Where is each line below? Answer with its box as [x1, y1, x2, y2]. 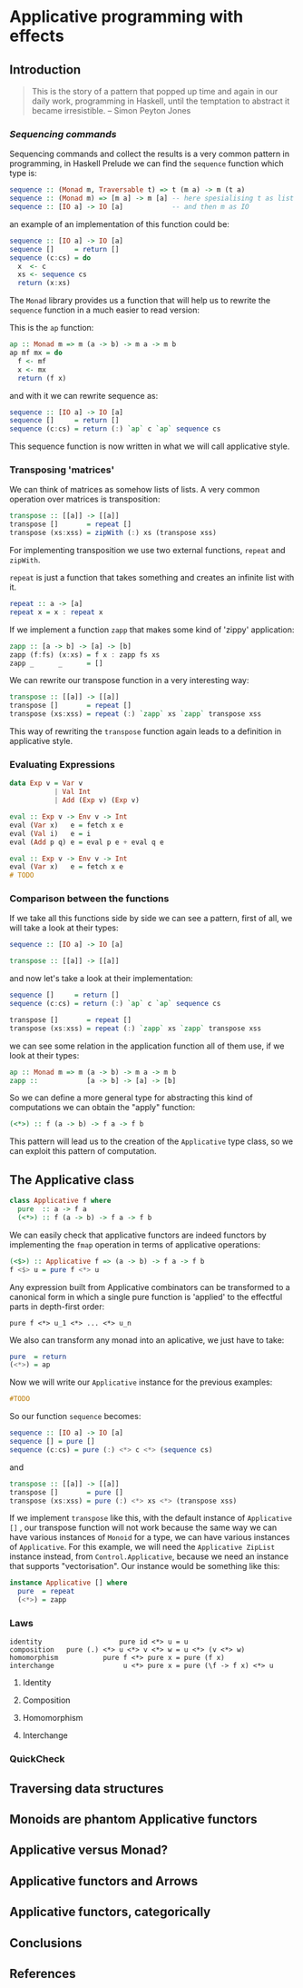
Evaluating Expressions [9, 759, 115, 771]
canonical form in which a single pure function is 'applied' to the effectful [9, 1291, 283, 1302]
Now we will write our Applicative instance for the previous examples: [9, 1377, 273, 1387]
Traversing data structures [9, 1781, 164, 1796]
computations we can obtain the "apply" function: [9, 1102, 196, 1113]
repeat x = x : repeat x [9, 607, 103, 617]
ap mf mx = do [9, 348, 64, 358]
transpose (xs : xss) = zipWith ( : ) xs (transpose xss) [9, 529, 218, 538]
